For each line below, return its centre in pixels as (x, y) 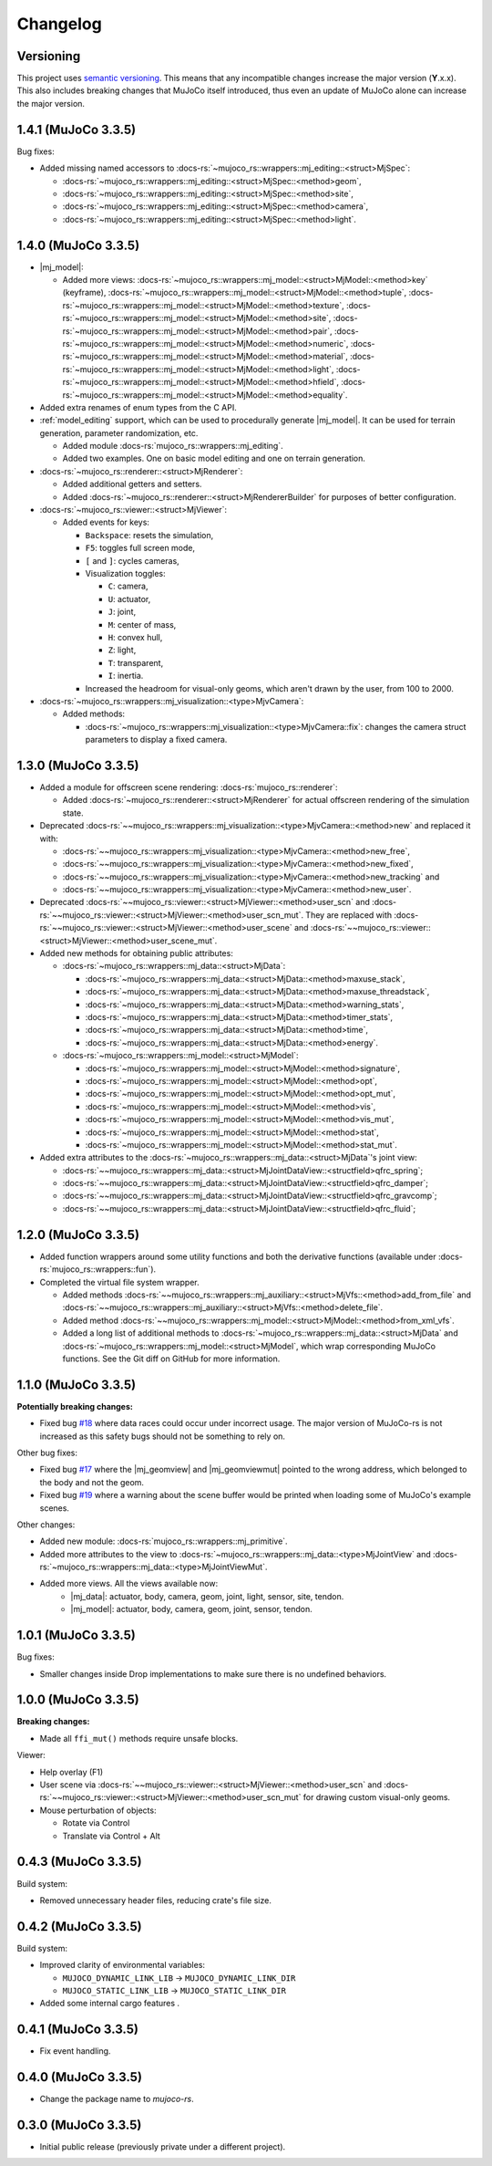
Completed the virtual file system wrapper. (119, 1282)
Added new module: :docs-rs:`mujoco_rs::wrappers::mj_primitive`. (164, 1541)
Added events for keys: (106, 522)
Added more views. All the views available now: (129, 1584)
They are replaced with (349, 915)
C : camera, (128, 586)
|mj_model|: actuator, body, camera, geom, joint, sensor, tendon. (192, 1609)
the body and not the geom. (92, 1482)
